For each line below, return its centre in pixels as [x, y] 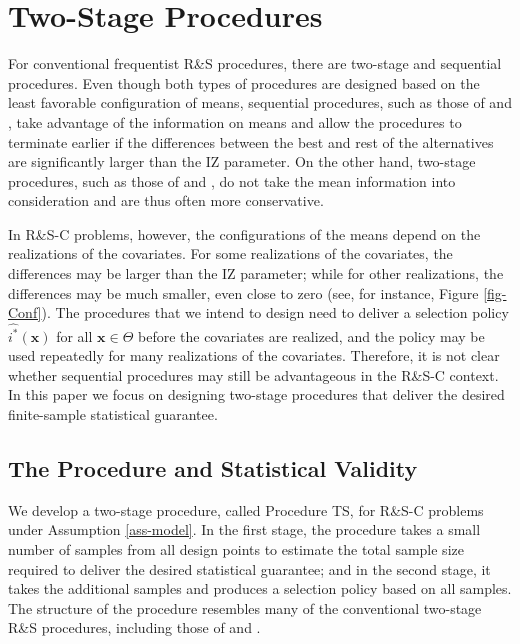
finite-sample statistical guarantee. [113, 413]
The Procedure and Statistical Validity [213, 467]
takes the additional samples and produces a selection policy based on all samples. [260, 588]
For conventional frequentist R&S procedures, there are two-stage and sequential [255, 63]
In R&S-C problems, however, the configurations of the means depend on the [244, 233]
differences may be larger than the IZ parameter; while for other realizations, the [256, 273]
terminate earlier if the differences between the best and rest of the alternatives [251, 141]
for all [74, 335]
